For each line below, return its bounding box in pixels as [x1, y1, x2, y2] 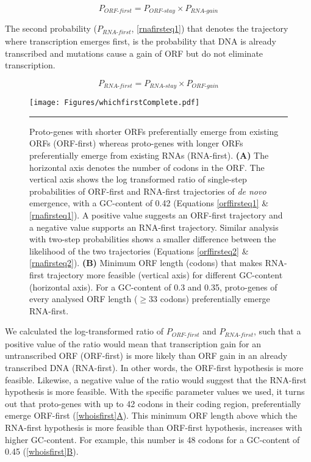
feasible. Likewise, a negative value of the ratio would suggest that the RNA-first [5, 373, 307, 386]
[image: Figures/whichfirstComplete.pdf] [29, 98, 200, 107]
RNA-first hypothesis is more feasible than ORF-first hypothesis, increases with [5, 420, 302, 433]
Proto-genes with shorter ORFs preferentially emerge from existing [29, 125, 279, 137]
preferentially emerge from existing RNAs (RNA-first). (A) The [29, 148, 269, 161]
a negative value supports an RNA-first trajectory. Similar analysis [29, 220, 279, 233]
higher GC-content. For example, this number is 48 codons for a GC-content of [5, 433, 300, 446]
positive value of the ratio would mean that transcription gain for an [5, 337, 261, 350]
